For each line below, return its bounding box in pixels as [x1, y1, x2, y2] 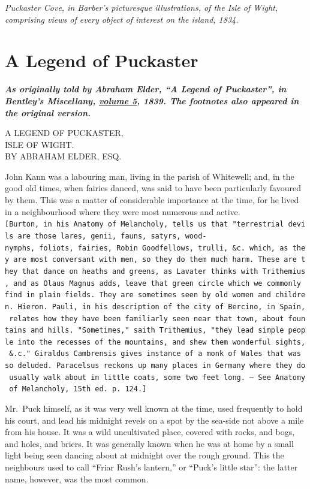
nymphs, [5, 243, 35, 252]
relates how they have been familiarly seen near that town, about [9, 314, 284, 323]
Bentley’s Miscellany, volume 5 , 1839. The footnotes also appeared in [5, 94, 299, 107]
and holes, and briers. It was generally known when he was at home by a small [5, 437, 294, 449]
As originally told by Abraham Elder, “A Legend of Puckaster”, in [5, 83, 287, 95]
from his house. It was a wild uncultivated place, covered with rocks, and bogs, [5, 425, 295, 438]
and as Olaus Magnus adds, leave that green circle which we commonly [13, 279, 301, 288]
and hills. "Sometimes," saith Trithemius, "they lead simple [30, 326, 284, 335]
